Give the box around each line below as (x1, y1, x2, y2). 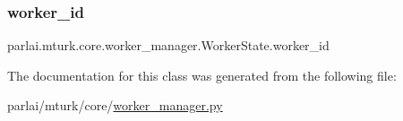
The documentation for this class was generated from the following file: (7, 65, 397, 84)
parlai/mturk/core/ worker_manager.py (7, 96, 223, 115)
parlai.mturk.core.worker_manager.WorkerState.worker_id (7, 36, 330, 55)
